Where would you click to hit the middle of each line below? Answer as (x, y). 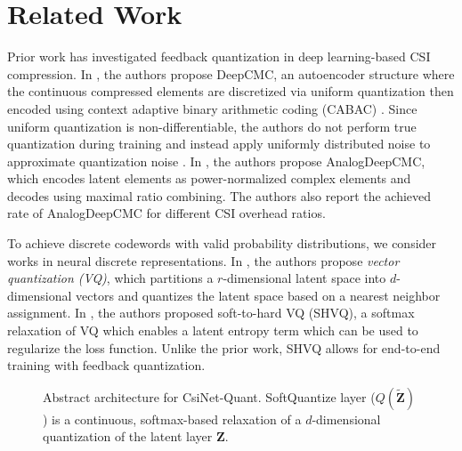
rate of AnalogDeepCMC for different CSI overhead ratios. (166, 213)
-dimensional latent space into (304, 278)
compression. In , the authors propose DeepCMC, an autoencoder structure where (231, 73)
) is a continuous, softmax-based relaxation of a (172, 419)
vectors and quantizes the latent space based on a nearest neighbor (258, 295)
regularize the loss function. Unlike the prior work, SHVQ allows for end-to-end (224, 347)
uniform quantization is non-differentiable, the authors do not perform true (212, 126)
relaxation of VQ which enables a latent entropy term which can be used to (213, 330)
